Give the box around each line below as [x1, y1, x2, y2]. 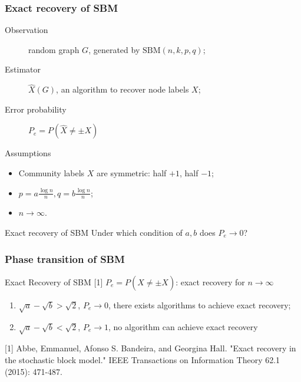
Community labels [18, 167, 85, 179]
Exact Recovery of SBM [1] [5, 275, 103, 288]
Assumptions [5, 147, 51, 159]
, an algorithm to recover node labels [56, 83, 189, 95]
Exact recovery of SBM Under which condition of [5, 226, 183, 239]
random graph [28, 43, 80, 55]
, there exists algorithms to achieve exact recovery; [108, 298, 291, 311]
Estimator [5, 63, 41, 75]
